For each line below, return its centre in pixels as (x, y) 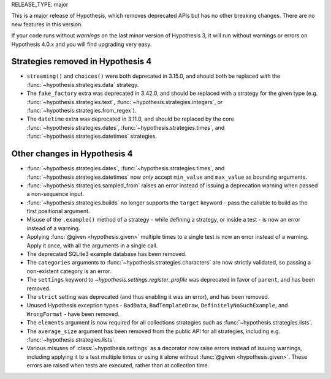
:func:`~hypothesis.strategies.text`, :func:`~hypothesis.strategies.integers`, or (125, 102)
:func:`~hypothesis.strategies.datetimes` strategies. (92, 136)
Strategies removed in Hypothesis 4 (82, 62)
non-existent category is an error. (69, 271)
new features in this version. (47, 24)
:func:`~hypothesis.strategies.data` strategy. (83, 84)
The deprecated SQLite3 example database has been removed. (107, 254)
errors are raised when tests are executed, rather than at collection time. (118, 366)
